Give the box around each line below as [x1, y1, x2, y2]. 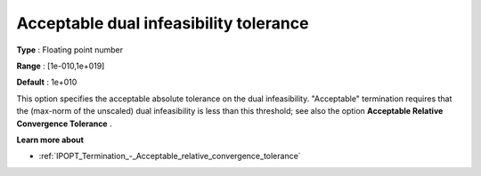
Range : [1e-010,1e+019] [16, 60, 105, 71]
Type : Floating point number [16, 44, 124, 55]
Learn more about [16, 134, 85, 145]
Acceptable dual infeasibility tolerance [16, 13, 309, 33]
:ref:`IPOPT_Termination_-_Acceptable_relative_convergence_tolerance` [38, 151, 302, 162]
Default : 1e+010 [16, 76, 77, 88]
